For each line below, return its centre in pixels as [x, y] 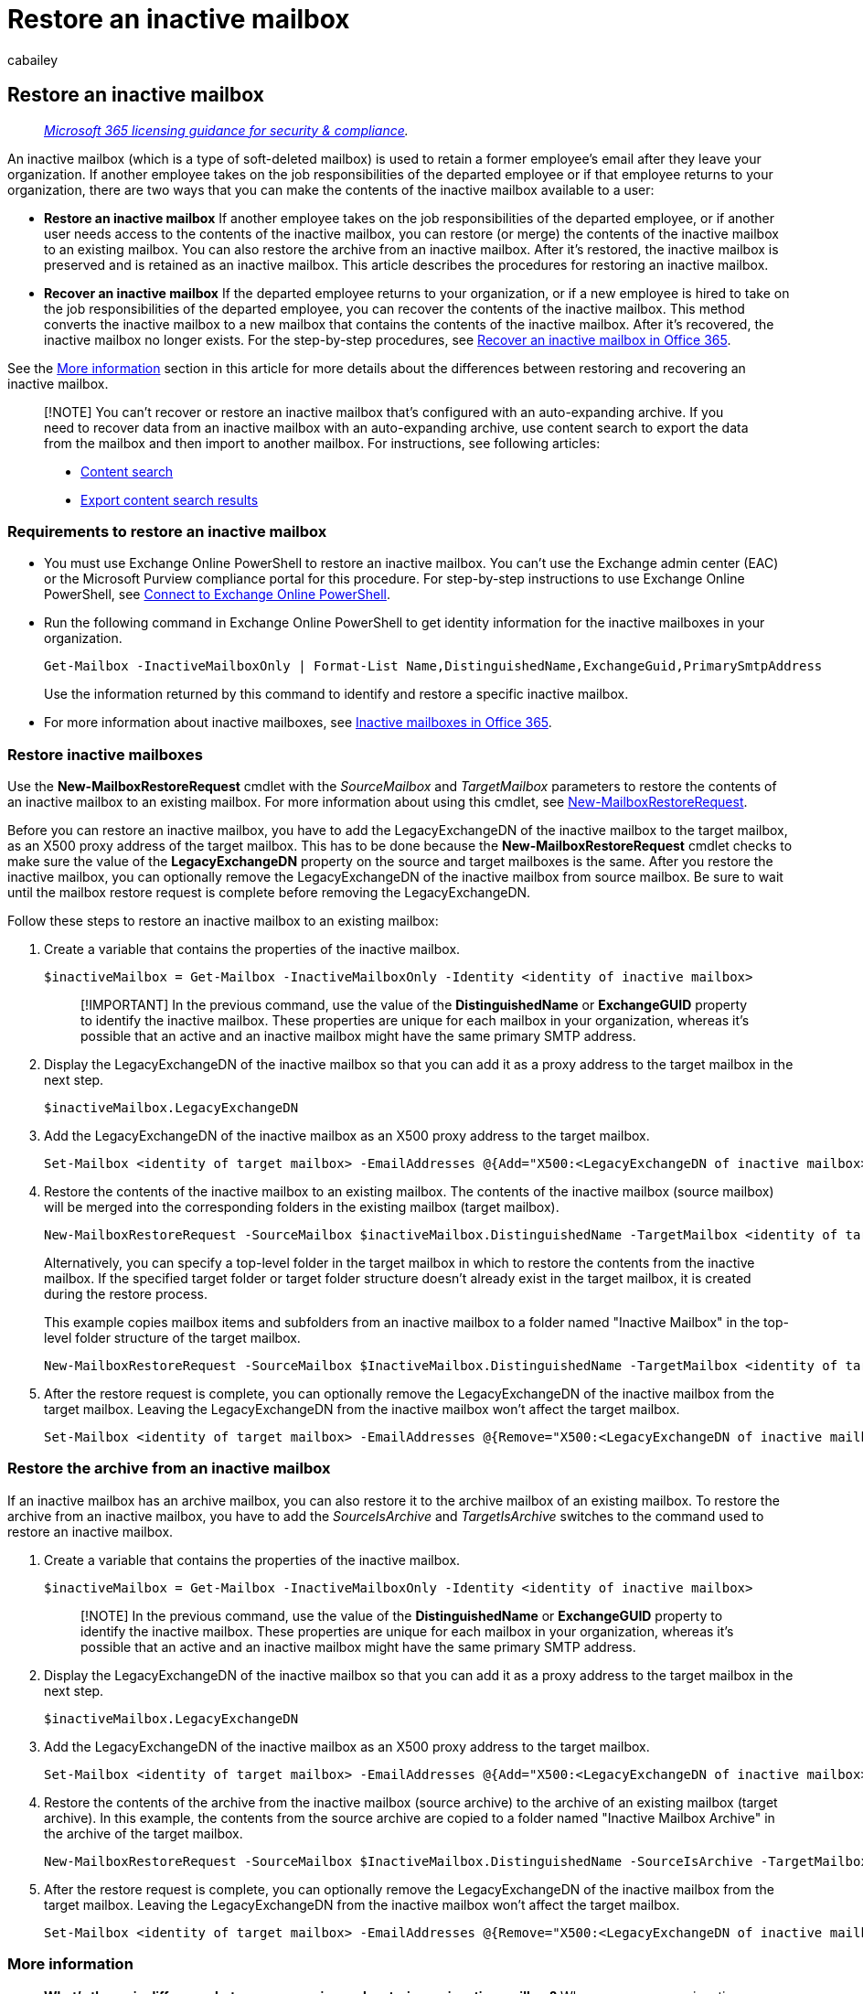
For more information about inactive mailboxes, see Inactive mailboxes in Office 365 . [298, 723]
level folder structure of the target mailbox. [172, 1338]
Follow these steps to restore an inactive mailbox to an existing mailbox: [223, 921]
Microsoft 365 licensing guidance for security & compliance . [226, 130]
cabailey [33, 59]
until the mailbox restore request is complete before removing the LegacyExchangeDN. [269, 893]
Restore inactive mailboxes [105, 754]
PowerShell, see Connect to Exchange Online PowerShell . [217, 595]
